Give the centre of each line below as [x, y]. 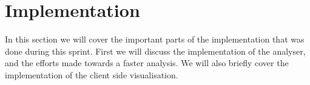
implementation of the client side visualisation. [92, 74]
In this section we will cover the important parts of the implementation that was [155, 39]
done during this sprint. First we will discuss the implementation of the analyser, [155, 51]
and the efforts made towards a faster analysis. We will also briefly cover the [147, 63]
